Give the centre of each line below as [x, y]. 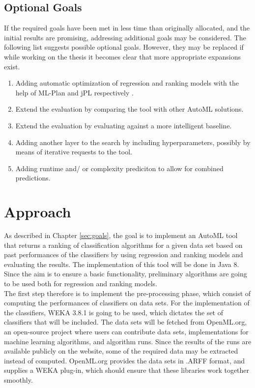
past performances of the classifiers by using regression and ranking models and [124, 254]
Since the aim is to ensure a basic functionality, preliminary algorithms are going [126, 274]
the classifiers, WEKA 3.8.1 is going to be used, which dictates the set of [114, 312]
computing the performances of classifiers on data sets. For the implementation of [127, 303]
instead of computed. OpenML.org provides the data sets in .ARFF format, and [125, 360]
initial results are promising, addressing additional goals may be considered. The [125, 37]
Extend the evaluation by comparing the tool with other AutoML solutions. [129, 109]
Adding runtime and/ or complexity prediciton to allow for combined [119, 168]
